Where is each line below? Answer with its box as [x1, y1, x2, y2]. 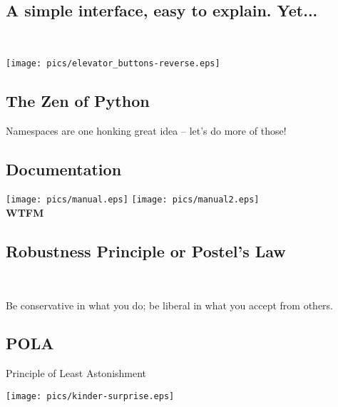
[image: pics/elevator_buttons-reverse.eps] [6, 58, 220, 68]
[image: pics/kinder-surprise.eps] [6, 391, 175, 401]
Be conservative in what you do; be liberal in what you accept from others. [6, 297, 333, 312]
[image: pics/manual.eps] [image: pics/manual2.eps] [6, 195, 260, 205]
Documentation [6, 158, 122, 180]
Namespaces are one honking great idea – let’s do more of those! [6, 123, 287, 138]
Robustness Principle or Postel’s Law [6, 240, 286, 262]
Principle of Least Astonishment [6, 366, 147, 381]
